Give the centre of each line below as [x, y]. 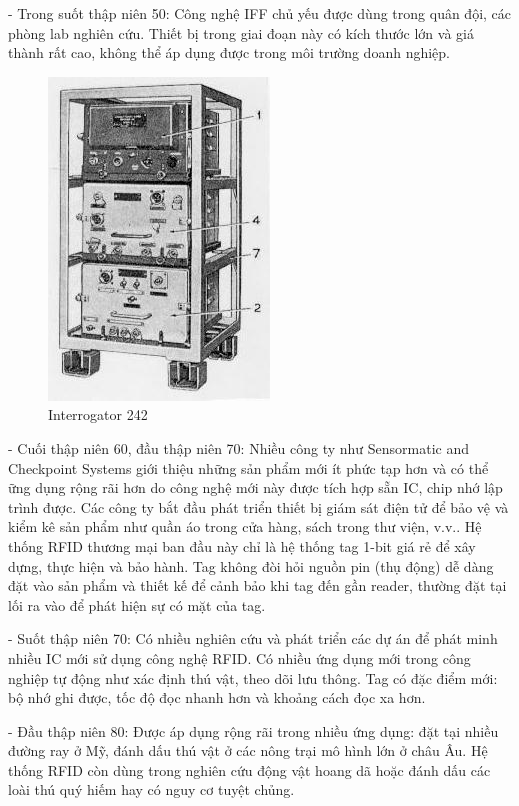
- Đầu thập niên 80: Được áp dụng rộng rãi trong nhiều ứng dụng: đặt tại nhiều [253, 730]
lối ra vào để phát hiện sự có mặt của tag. [137, 604]
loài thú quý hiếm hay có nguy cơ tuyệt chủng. [151, 789]
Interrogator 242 [98, 414]
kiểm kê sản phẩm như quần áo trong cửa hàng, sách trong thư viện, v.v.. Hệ [245, 526]
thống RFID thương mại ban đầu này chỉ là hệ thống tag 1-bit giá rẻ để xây [242, 545]
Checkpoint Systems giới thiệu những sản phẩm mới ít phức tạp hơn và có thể [248, 467]
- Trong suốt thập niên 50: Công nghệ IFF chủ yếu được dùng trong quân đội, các [260, 13]
